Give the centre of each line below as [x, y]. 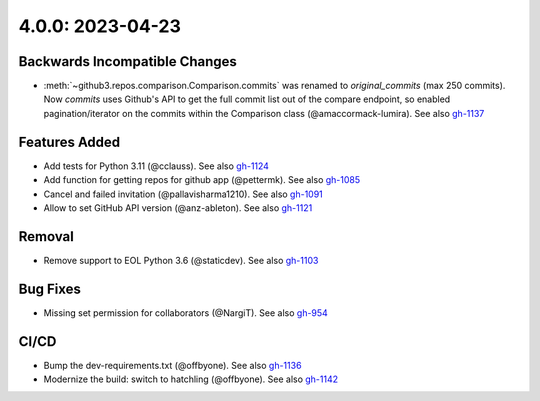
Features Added [69, 141]
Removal [46, 236]
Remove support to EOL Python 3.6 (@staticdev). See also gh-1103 [181, 260]
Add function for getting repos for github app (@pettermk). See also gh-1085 [202, 180]
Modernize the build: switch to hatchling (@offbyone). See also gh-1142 [191, 379]
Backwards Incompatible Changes [127, 61]
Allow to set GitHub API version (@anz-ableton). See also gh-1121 [178, 207]
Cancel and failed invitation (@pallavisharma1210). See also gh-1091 [183, 194]
